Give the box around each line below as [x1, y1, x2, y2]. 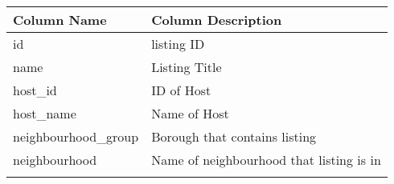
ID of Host [151, 81, 211, 99]
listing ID [151, 34, 205, 53]
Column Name [13, 10, 107, 29]
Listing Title [151, 58, 222, 76]
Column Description [151, 10, 282, 29]
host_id [13, 81, 57, 99]
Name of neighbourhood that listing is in [151, 150, 381, 169]
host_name [13, 104, 76, 122]
